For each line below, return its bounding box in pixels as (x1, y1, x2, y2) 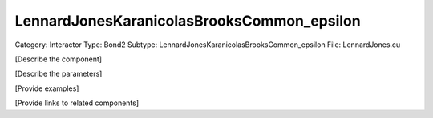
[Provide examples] (14, 84, 79, 93)
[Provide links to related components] (14, 98, 140, 108)
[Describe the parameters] (14, 69, 103, 79)
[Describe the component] (14, 54, 103, 64)
